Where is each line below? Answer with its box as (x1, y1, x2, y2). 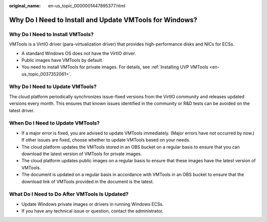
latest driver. (9, 107, 35, 113)
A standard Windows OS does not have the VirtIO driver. (21, 50, 136, 56)
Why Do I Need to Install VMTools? (9, 31, 94, 38)
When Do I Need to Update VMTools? (9, 120, 100, 127)
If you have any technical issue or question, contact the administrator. (21, 208, 164, 214)
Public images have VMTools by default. (21, 57, 103, 63)
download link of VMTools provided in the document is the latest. (21, 178, 154, 184)
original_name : (9, 3, 41, 8)
